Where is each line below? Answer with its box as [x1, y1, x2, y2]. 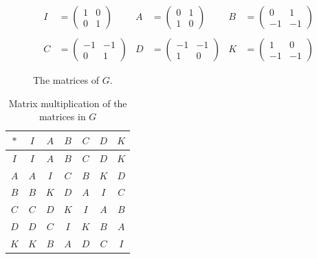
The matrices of [33, 73, 100, 87]
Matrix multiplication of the [8, 95, 127, 110]
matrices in [39, 109, 86, 124]
